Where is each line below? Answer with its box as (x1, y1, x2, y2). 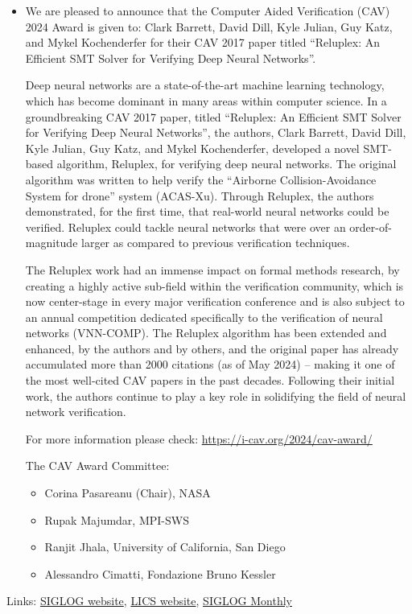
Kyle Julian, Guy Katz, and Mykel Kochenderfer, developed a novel (25, 139, 360, 156)
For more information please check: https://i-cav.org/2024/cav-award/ (25, 430, 373, 447)
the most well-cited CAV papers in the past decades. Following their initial (25, 372, 395, 389)
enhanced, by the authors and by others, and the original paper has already (25, 340, 399, 356)
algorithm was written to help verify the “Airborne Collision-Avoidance (25, 171, 377, 187)
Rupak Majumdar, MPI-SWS (44, 511, 189, 528)
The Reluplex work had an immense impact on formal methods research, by (25, 261, 400, 278)
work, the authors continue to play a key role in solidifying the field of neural (25, 387, 406, 404)
